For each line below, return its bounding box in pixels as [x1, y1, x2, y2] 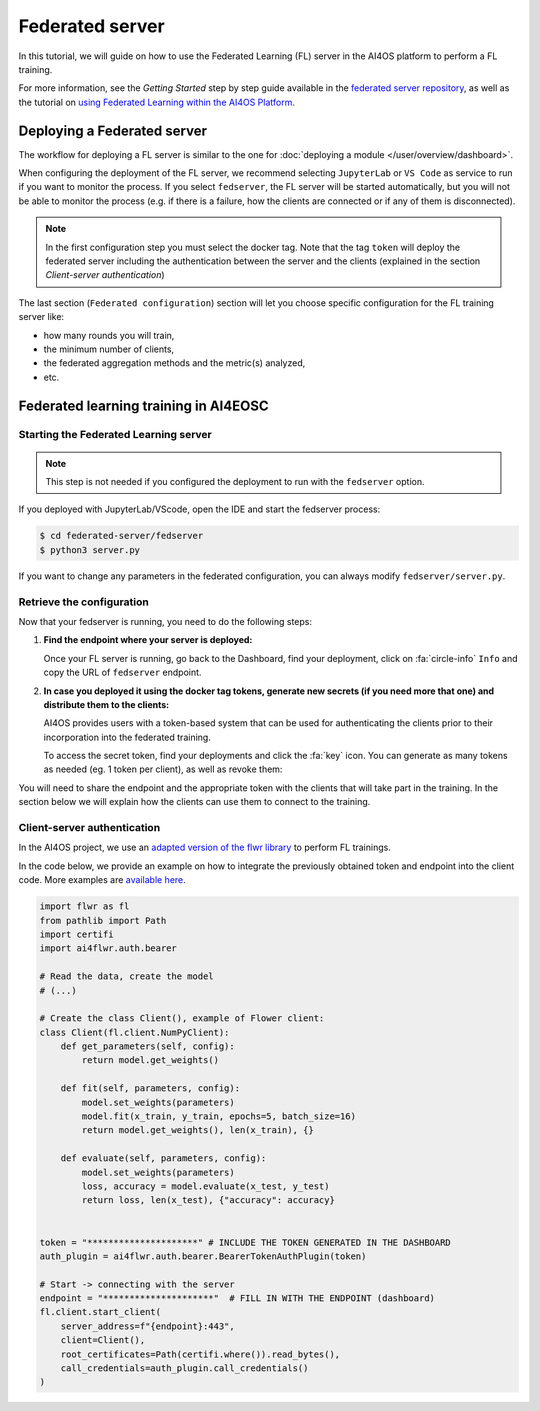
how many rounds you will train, [43, 329, 175, 341]
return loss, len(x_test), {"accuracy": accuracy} [81, 1195, 335, 1206]
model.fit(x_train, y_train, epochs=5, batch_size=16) [81, 1111, 357, 1122]
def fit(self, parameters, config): [60, 1083, 240, 1094]
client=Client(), [60, 1335, 146, 1346]
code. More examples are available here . [18, 874, 187, 886]
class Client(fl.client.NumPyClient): [39, 1026, 230, 1038]
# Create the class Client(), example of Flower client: [39, 1013, 325, 1024]
